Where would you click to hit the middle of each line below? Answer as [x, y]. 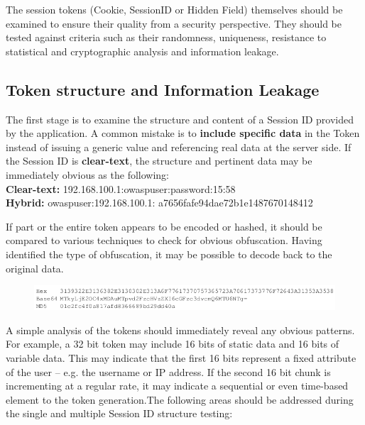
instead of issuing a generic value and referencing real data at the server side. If [179, 147]
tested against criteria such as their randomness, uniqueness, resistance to [166, 37]
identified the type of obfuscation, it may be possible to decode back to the [169, 254]
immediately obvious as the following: [87, 174]
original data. [35, 268]
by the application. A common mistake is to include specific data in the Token [183, 133]
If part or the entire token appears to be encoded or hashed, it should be [164, 226]
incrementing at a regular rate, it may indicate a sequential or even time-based [177, 386]
